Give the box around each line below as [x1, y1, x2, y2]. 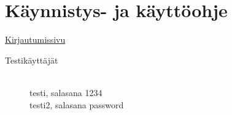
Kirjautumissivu [5, 33, 66, 46]
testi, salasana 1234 [29, 86, 102, 98]
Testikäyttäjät [5, 53, 58, 66]
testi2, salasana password [29, 98, 124, 111]
